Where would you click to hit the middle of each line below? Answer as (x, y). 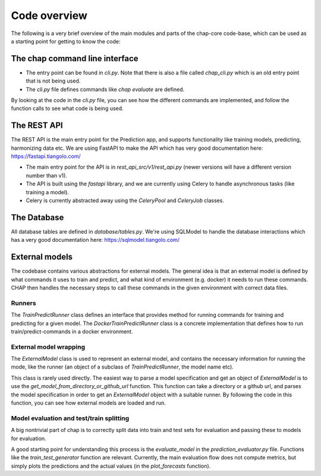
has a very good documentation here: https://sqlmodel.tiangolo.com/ (95, 240)
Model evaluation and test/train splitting (70, 418)
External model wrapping (48, 346)
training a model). (48, 192)
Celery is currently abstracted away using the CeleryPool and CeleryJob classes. (125, 201)
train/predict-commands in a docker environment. (72, 331)
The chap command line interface (75, 59)
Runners (23, 303)
